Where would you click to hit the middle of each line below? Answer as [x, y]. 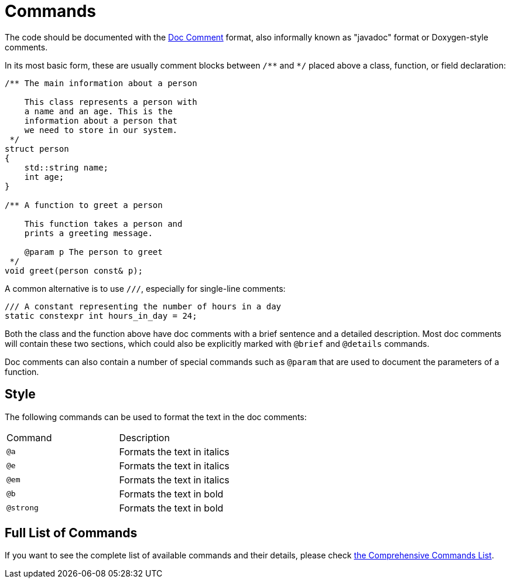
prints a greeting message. [88, 233]
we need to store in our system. [101, 130]
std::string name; [66, 167]
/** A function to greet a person [84, 205]
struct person [37, 149]
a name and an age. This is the [98, 111]
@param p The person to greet [93, 252]
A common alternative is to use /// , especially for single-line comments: [145, 288]
